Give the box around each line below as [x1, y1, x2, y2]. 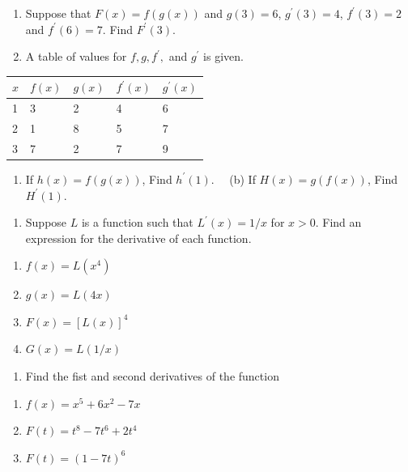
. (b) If [210, 170, 256, 187]
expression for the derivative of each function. [25, 229, 252, 246]
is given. [203, 48, 244, 65]
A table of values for [25, 48, 127, 65]
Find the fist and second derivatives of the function [25, 368, 279, 385]
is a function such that [81, 214, 193, 231]
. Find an [315, 214, 362, 231]
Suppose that [25, 5, 91, 21]
